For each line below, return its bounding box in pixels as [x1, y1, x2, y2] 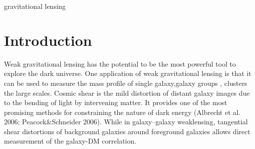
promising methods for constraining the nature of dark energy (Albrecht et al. [4, 107, 241, 117]
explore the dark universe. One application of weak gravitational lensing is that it [4, 68, 252, 78]
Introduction [4, 30, 92, 50]
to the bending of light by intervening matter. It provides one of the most [4, 97, 227, 108]
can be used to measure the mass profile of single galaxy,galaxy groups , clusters [4, 77, 248, 88]
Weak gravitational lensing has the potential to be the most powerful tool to [4, 58, 236, 69]
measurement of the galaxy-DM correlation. [4, 136, 137, 146]
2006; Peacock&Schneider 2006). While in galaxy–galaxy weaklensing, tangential [4, 116, 248, 127]
